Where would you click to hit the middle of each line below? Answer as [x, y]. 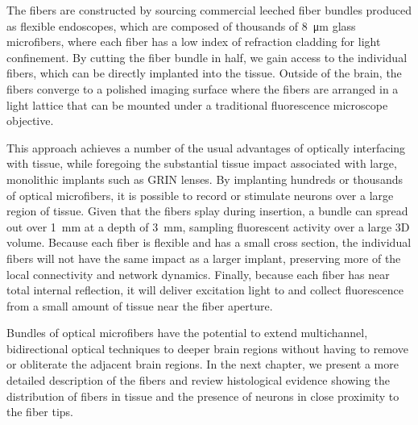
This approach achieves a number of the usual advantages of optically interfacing [206, 147]
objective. [30, 121]
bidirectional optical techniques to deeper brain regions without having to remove [207, 348]
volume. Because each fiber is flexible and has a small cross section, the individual [209, 242]
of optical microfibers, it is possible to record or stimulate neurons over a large [200, 195]
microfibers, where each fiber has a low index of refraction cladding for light [194, 42]
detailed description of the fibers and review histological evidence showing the [199, 380]
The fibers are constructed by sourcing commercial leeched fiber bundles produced [209, 10]
